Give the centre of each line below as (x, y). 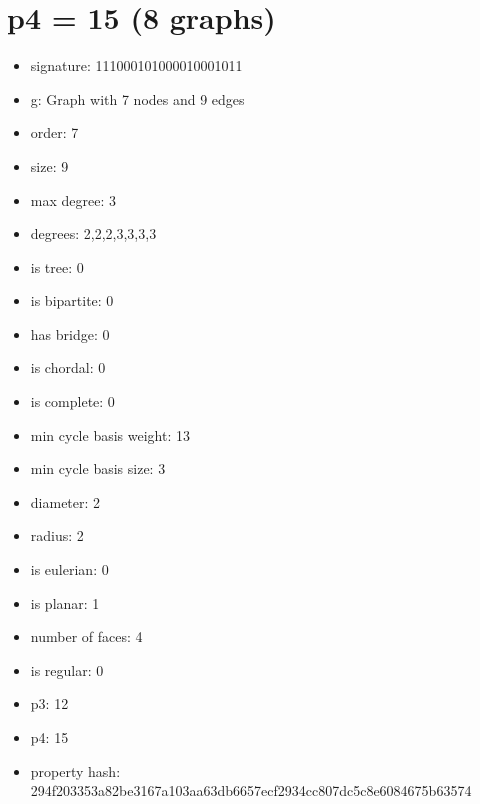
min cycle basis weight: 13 (110, 434)
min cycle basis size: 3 (98, 468)
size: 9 (49, 165)
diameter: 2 (65, 501)
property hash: (75, 770)
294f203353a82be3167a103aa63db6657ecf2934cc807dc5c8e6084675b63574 (251, 790)
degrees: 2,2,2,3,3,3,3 (93, 233)
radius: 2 (57, 535)
